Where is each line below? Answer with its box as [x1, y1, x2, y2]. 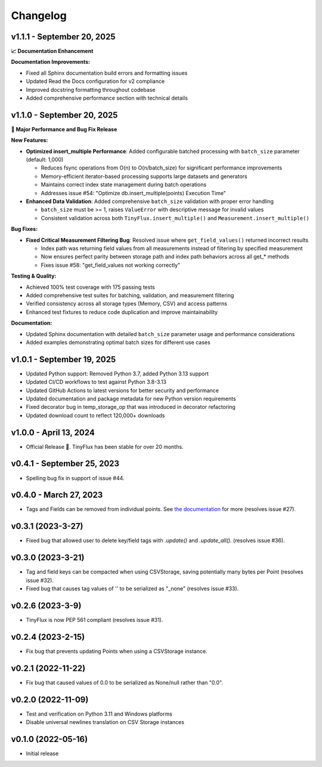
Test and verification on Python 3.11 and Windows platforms [26, 710, 172, 717]
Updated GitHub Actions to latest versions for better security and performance [26, 387, 219, 394]
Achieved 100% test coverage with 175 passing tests [26, 284, 155, 291]
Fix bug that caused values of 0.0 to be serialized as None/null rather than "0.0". [26, 679, 224, 686]
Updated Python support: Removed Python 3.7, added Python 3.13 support [26, 370, 209, 377]
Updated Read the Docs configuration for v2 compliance [26, 78, 165, 85]
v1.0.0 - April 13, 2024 [11, 427, 95, 438]
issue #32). [26, 577, 54, 584]
